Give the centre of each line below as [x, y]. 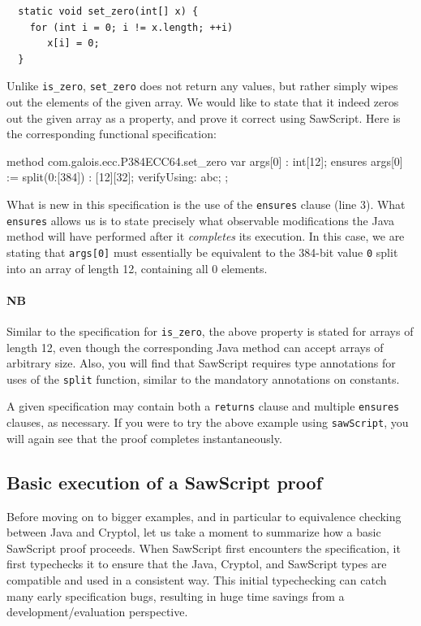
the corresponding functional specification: [112, 134]
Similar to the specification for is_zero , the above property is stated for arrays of [210, 330]
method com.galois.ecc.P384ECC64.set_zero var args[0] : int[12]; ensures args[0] [205, 161]
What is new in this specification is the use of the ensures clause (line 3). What [206, 204]
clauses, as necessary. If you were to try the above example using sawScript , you [208, 422]
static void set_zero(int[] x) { [108, 11]
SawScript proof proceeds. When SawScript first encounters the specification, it [204, 548]
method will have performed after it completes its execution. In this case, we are [206, 236]
